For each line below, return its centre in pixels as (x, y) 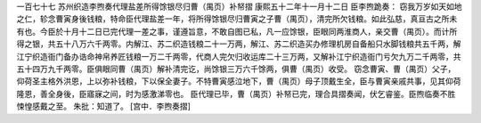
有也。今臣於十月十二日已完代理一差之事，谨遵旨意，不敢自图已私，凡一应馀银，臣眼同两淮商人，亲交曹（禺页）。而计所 (237, 31)
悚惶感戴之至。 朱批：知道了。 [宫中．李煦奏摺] (104, 106)
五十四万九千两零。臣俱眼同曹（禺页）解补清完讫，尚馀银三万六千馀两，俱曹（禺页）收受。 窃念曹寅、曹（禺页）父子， (236, 69)
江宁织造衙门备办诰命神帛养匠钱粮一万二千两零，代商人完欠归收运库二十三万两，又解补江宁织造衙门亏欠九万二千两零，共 (239, 56)
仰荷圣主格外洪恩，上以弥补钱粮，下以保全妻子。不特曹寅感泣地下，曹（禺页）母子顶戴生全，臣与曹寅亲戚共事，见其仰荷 (239, 81)
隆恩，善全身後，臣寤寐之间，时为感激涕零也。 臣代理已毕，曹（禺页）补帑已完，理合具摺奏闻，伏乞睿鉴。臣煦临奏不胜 (236, 94)
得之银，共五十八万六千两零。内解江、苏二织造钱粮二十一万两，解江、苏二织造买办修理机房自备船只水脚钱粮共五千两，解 (239, 44)
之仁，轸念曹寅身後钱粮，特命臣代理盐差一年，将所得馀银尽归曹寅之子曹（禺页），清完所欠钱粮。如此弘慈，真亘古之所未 (237, 19)
